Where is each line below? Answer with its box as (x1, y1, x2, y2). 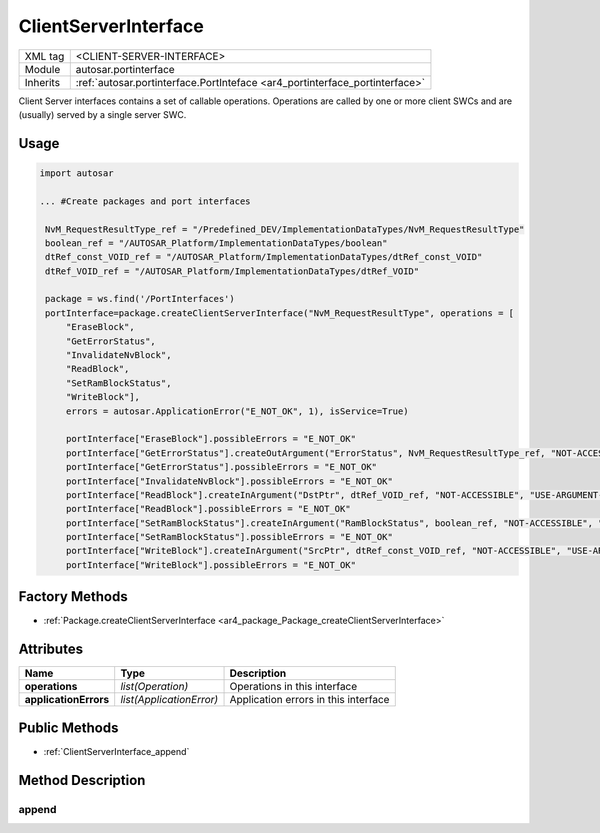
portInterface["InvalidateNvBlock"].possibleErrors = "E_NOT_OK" (65, 475, 394, 487)
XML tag (24, 49, 65, 63)
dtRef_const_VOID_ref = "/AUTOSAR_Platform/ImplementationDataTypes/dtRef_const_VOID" (45, 251, 483, 263)
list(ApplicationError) (120, 693, 219, 707)
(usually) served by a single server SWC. (18, 108, 187, 120)
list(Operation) (120, 680, 189, 694)
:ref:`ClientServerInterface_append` (43, 745, 190, 757)
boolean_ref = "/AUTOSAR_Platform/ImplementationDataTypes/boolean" (45, 237, 388, 249)
